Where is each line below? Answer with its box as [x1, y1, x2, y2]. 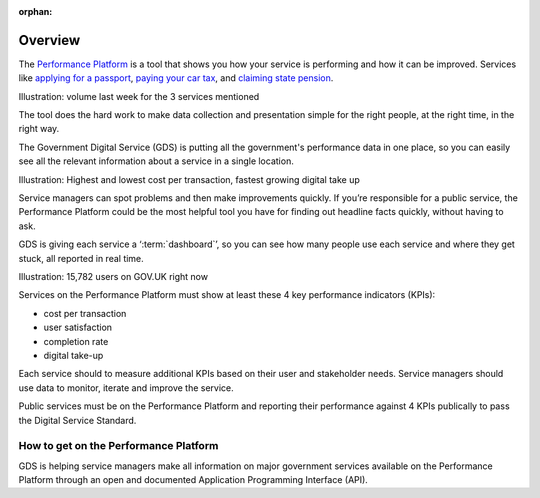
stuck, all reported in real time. [18, 252, 144, 264]
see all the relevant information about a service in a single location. [18, 155, 294, 167]
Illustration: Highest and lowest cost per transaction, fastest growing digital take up [18, 173, 360, 185]
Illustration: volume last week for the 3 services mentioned [18, 90, 260, 102]
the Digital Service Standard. [18, 414, 137, 426]
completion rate [43, 335, 109, 347]
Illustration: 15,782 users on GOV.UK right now [18, 270, 209, 282]
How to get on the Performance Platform [18, 439, 219, 453]
